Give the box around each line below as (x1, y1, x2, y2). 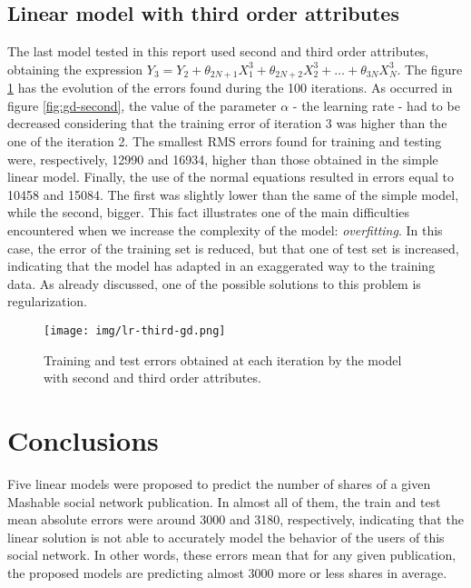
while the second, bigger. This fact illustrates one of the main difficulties (7, 203, 410, 222)
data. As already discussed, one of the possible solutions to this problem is (7, 274, 421, 293)
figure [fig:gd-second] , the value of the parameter (7, 95, 277, 115)
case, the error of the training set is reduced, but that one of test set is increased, (7, 238, 459, 257)
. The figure (397, 59, 463, 78)
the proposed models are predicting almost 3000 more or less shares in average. (7, 563, 447, 582)
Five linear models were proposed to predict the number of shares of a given (7, 473, 431, 493)
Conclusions (7, 422, 159, 458)
